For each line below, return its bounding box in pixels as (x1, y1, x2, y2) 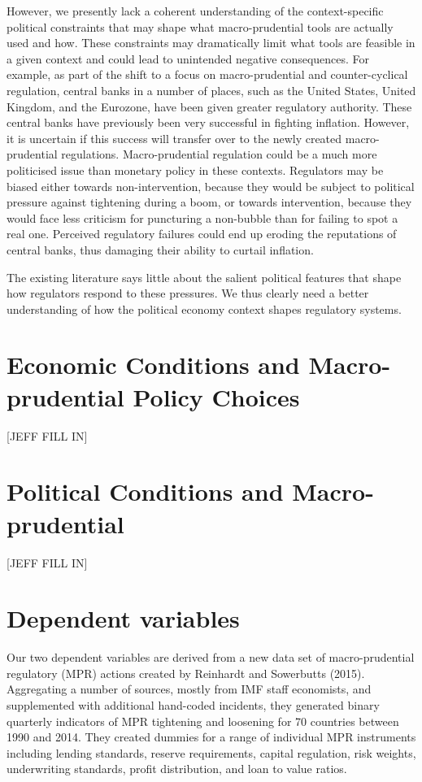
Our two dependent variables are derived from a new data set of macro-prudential (7, 649, 415, 666)
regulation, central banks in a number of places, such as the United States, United (7, 81, 416, 98)
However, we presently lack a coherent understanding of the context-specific (7, 2, 384, 19)
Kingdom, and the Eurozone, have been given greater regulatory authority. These (7, 98, 412, 115)
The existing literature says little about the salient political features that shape (7, 268, 402, 285)
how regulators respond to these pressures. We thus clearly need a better (7, 285, 369, 302)
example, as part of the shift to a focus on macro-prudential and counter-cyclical (7, 66, 408, 83)
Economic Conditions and (7, 348, 300, 381)
